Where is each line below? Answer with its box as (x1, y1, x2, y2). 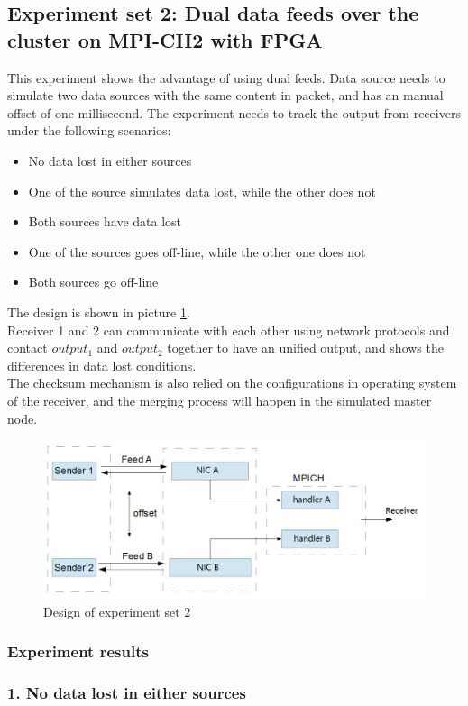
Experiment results (7, 640, 149, 663)
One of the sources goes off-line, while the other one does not (28, 242, 366, 261)
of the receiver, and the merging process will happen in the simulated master (7, 390, 432, 409)
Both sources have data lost (28, 212, 182, 231)
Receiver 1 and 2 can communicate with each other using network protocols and (7, 320, 450, 339)
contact (7, 338, 48, 357)
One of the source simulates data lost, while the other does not (28, 181, 376, 200)
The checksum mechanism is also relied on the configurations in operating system (7, 373, 457, 392)
